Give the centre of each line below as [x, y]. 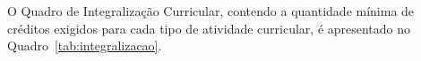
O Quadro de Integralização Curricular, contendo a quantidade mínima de [211, 11]
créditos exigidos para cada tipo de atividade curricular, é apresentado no [209, 28]
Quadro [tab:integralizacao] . [85, 46]
